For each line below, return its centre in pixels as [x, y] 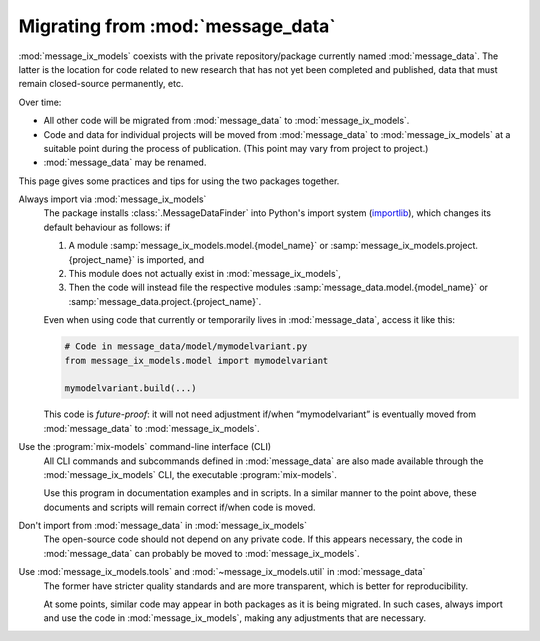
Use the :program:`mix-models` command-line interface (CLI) [145, 447]
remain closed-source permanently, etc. [101, 84]
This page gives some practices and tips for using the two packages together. [179, 181]
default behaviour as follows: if [107, 227]
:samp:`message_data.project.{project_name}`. [165, 301]
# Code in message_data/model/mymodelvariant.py [186, 346]
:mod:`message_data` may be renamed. [125, 162]
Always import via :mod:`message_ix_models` [112, 199]
